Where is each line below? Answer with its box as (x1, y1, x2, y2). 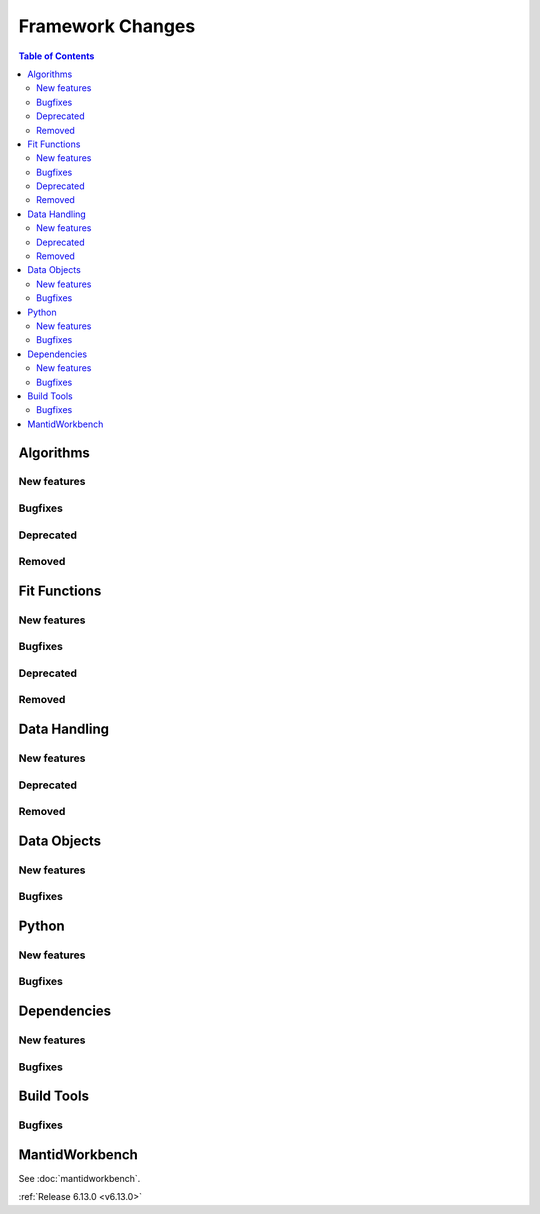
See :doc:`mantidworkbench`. (18, 1172, 141, 1184)
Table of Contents (18, 50, 95, 62)
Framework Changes (18, 15, 196, 37)
